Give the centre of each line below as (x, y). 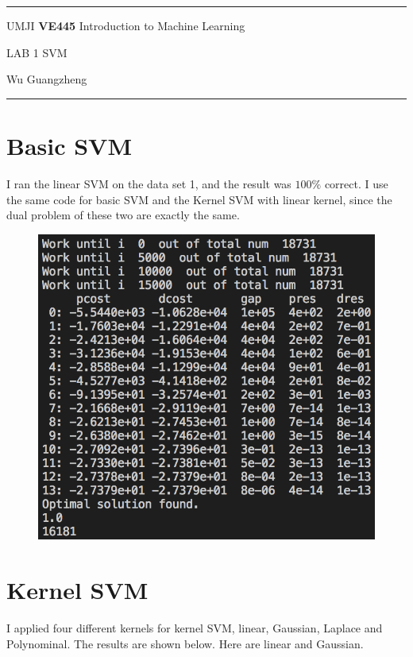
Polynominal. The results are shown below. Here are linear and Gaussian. (185, 643)
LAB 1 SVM (37, 52)
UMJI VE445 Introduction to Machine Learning (126, 25)
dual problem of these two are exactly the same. (123, 215)
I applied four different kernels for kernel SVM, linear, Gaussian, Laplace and (195, 627)
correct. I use (356, 183)
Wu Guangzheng (47, 79)
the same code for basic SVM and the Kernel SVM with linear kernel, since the (199, 199)
